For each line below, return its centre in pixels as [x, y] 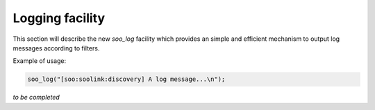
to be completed [36, 98]
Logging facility [59, 18]
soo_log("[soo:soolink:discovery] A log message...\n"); [126, 79]
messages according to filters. [56, 48]
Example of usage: [40, 61]
